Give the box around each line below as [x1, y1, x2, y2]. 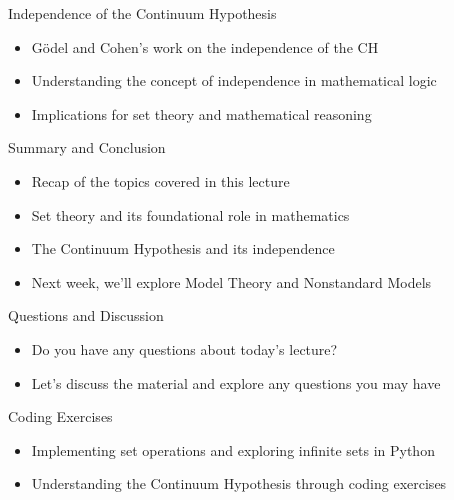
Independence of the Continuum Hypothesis [8, 3, 277, 23]
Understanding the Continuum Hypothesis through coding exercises [31, 473, 447, 494]
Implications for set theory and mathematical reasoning [31, 103, 372, 124]
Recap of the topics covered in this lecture [31, 170, 290, 191]
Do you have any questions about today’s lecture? [31, 338, 338, 359]
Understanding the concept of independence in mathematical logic [31, 70, 437, 91]
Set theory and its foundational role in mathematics [31, 204, 350, 225]
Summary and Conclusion [8, 137, 166, 158]
